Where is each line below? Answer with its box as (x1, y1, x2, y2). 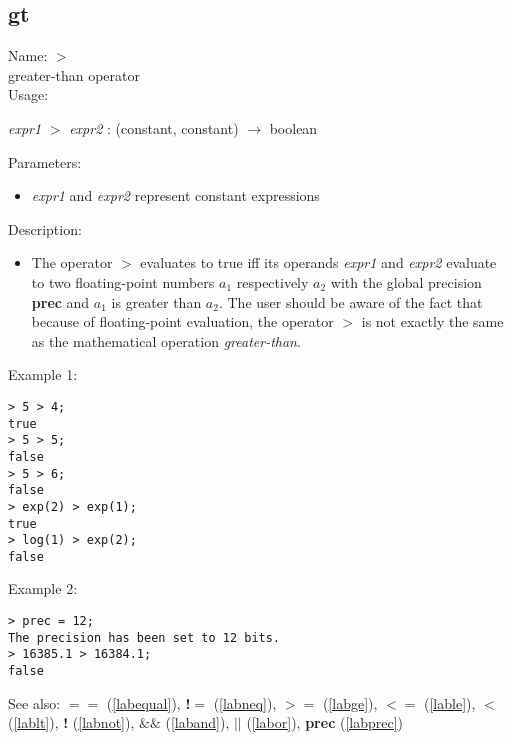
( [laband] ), (165, 712, 230, 733)
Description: (8, 218, 82, 239)
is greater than (111, 291, 202, 312)
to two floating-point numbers (31, 271, 215, 292)
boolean (269, 117, 318, 138)
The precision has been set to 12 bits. (8, 630, 281, 645)
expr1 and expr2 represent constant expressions (31, 185, 320, 206)
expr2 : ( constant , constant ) (69, 117, 239, 138)
